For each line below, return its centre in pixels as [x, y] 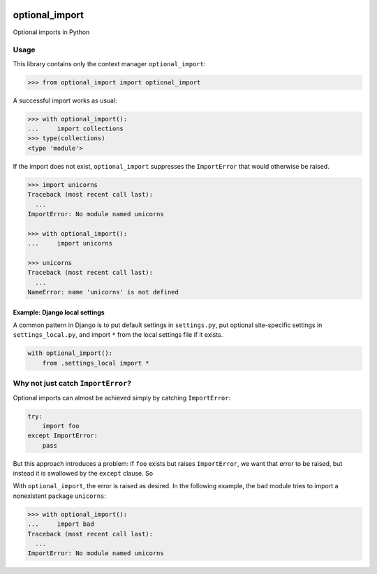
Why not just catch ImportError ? [72, 384]
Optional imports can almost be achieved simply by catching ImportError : [122, 398]
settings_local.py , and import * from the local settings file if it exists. [118, 335]
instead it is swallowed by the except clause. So [83, 474]
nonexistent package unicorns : [59, 496]
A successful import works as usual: [65, 100]
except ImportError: [62, 436]
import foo [61, 426]
